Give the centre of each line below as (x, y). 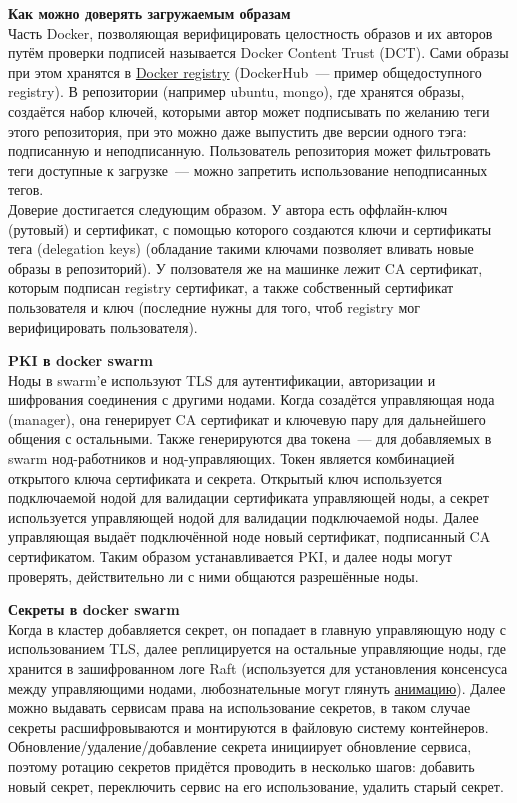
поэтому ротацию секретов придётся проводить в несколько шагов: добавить (241, 765)
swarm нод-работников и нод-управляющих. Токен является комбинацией (231, 458)
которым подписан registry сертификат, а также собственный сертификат (231, 287)
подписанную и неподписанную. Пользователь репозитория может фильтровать (249, 150)
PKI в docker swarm (80, 360)
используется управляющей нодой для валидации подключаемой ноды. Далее (243, 516)
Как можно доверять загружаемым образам (149, 13)
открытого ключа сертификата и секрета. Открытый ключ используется (225, 477)
